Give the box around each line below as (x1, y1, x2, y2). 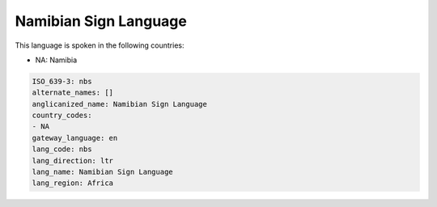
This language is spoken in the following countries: (15, 40, 185, 50)
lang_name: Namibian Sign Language (32, 167, 173, 177)
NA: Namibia (35, 55, 78, 65)
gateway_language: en (32, 133, 118, 142)
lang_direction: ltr (32, 156, 113, 165)
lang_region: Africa (32, 179, 113, 188)
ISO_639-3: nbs (32, 77, 92, 86)
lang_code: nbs (32, 145, 92, 154)
